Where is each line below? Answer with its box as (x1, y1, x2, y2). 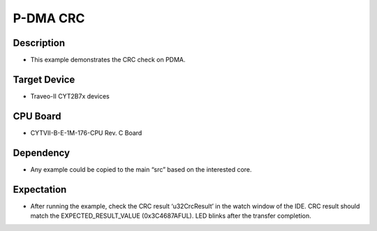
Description (13, 37, 66, 49)
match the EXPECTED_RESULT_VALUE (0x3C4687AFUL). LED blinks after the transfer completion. (30, 211, 312, 220)
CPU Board (13, 110, 61, 122)
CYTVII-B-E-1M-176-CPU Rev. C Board (30, 128, 142, 137)
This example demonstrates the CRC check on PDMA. (30, 56, 186, 64)
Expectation (13, 184, 67, 195)
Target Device (13, 73, 75, 85)
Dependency (13, 147, 70, 158)
